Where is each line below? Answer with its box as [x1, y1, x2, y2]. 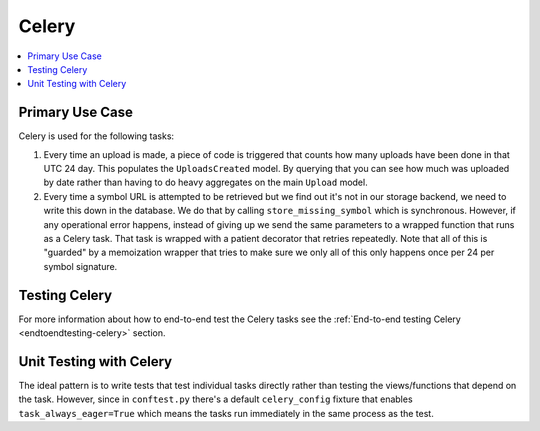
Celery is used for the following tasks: [18, 130, 175, 142]
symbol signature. [43, 260, 118, 272]
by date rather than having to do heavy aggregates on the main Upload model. [43, 176, 369, 189]
